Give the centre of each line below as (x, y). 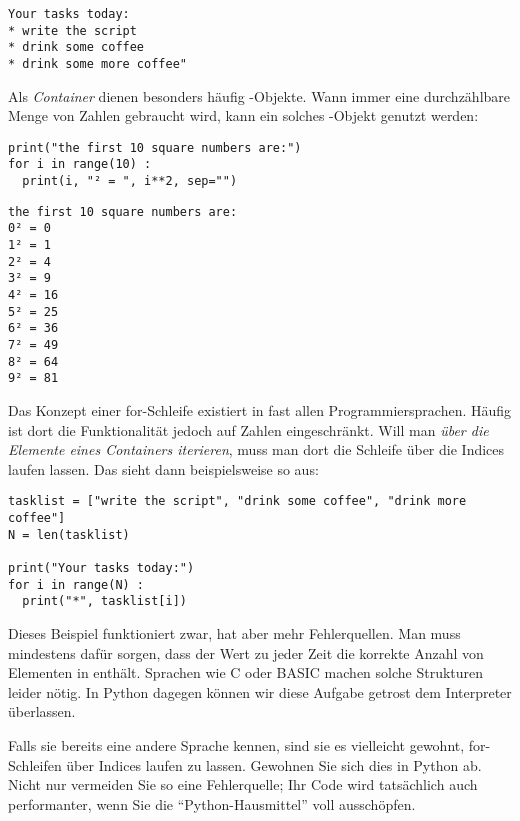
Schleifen (35, 764)
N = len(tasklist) (69, 534)
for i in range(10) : (80, 164)
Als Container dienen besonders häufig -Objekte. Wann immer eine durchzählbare (259, 95)
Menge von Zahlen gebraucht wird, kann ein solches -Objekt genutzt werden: (243, 115)
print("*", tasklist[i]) (104, 601)
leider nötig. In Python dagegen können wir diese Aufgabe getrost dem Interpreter (260, 691)
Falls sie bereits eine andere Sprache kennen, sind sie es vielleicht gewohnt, (236, 744)
